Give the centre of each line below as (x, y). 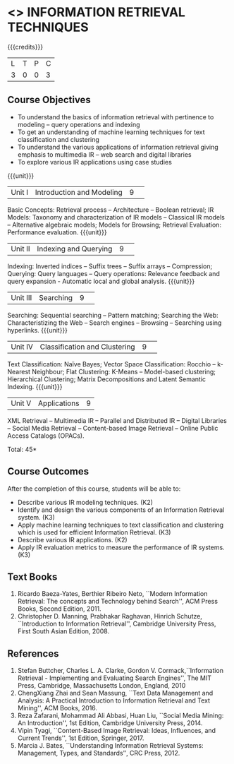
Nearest (19, 371)
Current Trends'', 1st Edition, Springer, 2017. (81, 738)
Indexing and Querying (75, 249)
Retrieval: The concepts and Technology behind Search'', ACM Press (118, 602)
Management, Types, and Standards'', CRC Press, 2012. (99, 753)
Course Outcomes (48, 471)
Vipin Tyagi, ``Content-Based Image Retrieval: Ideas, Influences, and (117, 731)
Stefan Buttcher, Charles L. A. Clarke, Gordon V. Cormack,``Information (121, 671)
